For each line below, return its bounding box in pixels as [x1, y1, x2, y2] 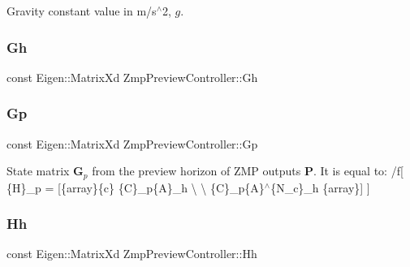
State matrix [6, 162, 70, 179]
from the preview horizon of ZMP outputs [92, 162, 301, 179]
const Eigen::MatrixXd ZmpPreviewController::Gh [6, 68, 258, 85]
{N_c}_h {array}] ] [270, 179, 370, 196]
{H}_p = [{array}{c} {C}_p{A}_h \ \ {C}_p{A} [6, 179, 265, 196]
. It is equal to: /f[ [313, 162, 404, 179]
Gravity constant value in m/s [6, 2, 157, 19]
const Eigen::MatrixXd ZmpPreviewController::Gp [6, 135, 258, 152]
